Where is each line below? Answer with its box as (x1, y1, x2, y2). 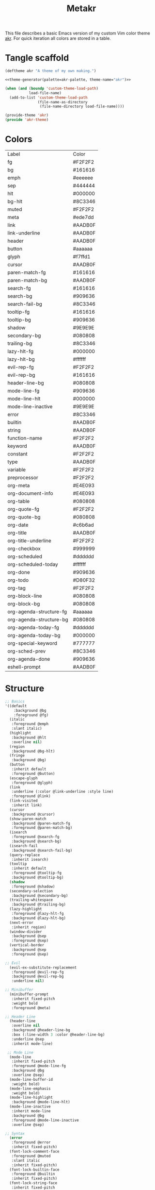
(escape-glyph (9, 775, 38, 781)
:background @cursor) (11, 812, 55, 817)
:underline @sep (11, 1037, 45, 1041)
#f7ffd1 (73, 253, 91, 260)
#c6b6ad (73, 521, 94, 528)
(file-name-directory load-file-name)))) (39, 104, 124, 109)
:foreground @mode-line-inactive (11, 1118, 79, 1123)
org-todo (7, 576, 29, 583)
